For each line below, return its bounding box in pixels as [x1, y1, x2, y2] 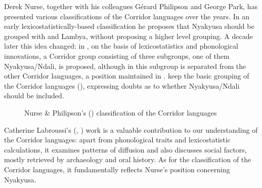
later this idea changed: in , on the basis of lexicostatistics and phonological [4, 41, 238, 51]
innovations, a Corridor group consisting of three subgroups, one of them [4, 50, 230, 61]
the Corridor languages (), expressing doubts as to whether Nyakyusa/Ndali [4, 80, 240, 91]
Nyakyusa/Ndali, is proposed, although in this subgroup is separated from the [4, 60, 246, 71]
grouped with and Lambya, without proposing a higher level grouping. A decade [4, 30, 253, 41]
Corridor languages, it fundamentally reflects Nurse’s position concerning [4, 164, 230, 174]
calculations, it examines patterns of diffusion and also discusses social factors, [4, 144, 247, 155]
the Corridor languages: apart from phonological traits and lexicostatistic [4, 134, 231, 145]
